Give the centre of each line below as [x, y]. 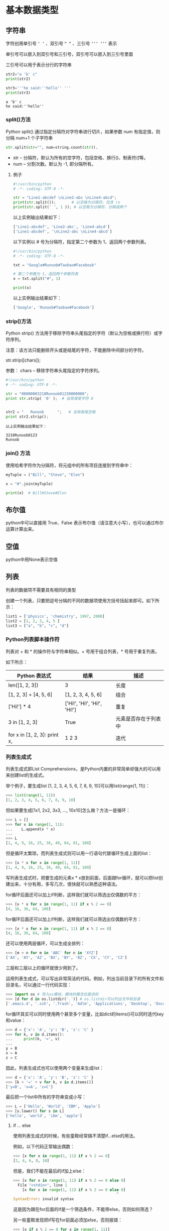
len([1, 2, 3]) [23, 685]
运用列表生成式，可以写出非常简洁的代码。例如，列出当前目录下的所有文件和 [85, 979]
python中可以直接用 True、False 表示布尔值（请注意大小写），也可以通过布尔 [85, 523]
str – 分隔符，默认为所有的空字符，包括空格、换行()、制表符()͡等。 [80, 157]
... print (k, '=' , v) [33, 1039]
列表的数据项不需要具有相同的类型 [41, 590]
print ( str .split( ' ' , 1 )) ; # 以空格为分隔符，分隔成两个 [70, 207]
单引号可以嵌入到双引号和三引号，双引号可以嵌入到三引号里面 [69, 54]
